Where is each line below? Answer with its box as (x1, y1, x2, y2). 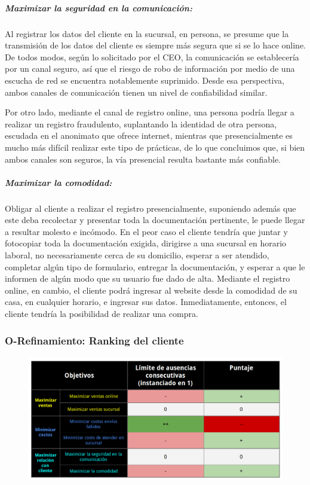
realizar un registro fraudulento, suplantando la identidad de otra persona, (5, 117, 277, 130)
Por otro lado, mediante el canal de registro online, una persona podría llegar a (5, 106, 294, 118)
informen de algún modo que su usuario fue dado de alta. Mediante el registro (5, 272, 290, 285)
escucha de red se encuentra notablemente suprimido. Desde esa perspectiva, (5, 74, 284, 86)
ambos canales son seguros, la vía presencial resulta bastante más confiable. (5, 152, 281, 165)
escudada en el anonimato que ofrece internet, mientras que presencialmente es (5, 129, 293, 142)
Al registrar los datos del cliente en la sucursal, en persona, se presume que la (5, 27, 289, 39)
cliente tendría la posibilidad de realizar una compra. (5, 307, 198, 319)
